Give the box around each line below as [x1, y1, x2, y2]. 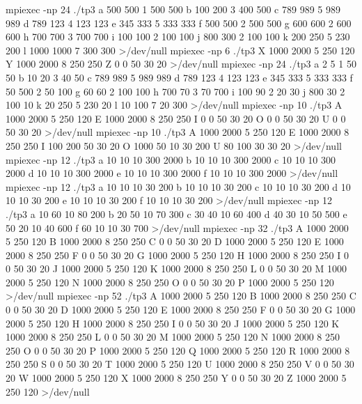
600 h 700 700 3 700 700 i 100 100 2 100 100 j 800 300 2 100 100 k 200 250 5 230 [6, 29, 350, 44]
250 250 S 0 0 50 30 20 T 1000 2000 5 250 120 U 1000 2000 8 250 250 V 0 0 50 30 [6, 357, 354, 371]
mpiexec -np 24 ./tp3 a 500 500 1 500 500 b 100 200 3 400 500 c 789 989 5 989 [6, 2, 340, 16]
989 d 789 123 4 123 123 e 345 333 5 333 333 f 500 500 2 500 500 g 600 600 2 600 [6, 15, 352, 30]
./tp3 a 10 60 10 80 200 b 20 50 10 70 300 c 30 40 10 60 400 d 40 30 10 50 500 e [6, 206, 347, 221]
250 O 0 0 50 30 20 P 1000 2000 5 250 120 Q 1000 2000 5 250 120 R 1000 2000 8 [6, 343, 350, 357]
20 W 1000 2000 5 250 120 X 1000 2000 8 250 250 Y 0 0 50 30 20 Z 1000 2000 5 [6, 371, 347, 385]
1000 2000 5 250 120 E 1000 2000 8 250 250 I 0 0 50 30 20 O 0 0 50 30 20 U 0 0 [6, 111, 346, 125]
